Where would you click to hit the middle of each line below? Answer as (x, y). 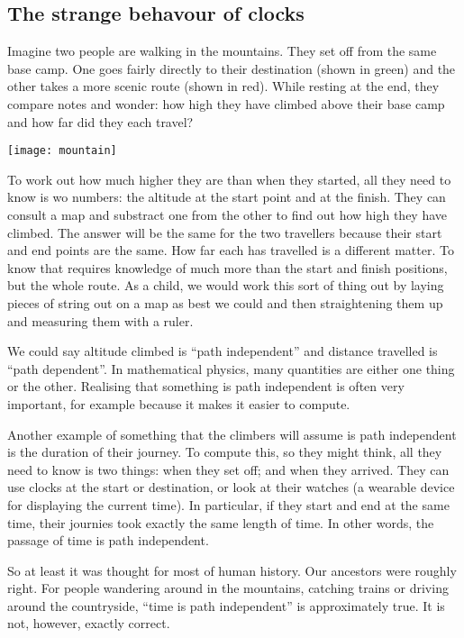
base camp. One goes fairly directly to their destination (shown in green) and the (232, 68)
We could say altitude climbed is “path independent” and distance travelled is (223, 351)
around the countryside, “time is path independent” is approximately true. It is (226, 605)
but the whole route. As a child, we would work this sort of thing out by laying (226, 285)
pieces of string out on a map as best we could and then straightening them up (225, 302)
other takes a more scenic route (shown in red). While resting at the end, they (223, 86)
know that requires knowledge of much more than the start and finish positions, (227, 267)
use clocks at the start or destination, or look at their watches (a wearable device (231, 487)
